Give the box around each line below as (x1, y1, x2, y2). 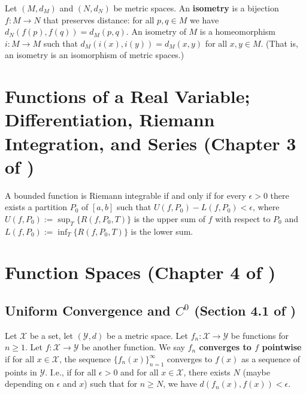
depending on (5, 377, 54, 390)
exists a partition (5, 201, 68, 213)
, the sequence (59, 353, 111, 365)
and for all (120, 365, 159, 378)
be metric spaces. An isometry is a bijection (113, 2, 279, 14)
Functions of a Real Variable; (5, 84, 250, 108)
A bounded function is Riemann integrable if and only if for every (5, 189, 246, 201)
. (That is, (260, 37, 298, 49)
